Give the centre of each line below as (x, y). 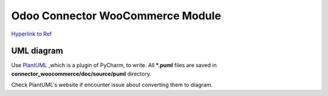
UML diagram (37, 51)
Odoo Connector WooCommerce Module (116, 16)
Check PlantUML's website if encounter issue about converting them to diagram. (112, 85)
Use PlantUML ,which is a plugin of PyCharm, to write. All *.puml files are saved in (114, 65)
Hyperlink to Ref (32, 34)
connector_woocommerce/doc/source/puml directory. (81, 74)
